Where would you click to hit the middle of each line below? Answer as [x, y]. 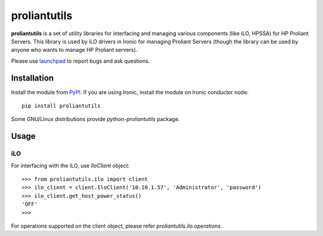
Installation [32, 78]
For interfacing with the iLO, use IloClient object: [70, 165]
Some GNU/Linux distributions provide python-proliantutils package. [95, 119]
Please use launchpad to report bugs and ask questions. [80, 61]
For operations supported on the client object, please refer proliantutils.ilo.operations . [117, 226]
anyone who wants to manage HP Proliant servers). [74, 50]
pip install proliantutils [61, 106]
